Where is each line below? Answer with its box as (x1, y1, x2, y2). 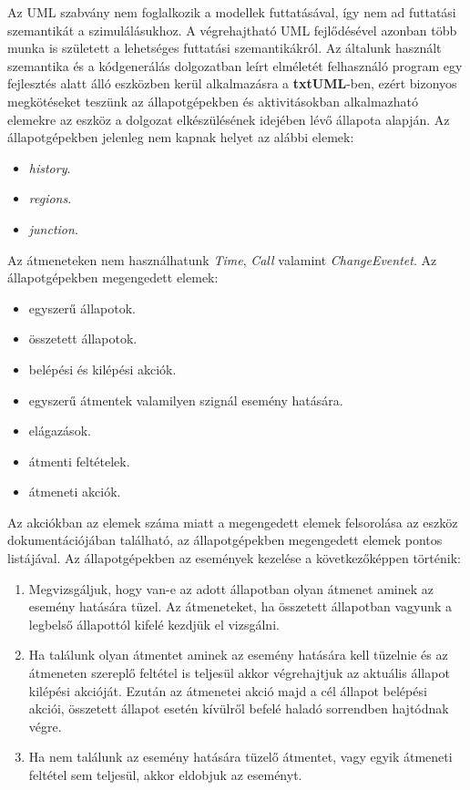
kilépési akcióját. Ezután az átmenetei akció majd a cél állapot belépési (28, 681, 427, 700)
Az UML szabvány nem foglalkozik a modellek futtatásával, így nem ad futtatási (7, 3, 456, 21)
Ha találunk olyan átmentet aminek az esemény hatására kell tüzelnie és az (28, 645, 448, 664)
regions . (28, 189, 72, 208)
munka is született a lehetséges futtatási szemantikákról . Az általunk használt (7, 38, 442, 57)
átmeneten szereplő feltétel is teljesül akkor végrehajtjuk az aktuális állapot (28, 663, 450, 682)
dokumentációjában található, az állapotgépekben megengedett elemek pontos (7, 530, 443, 549)
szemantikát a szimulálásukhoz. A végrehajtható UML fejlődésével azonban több (7, 20, 457, 39)
